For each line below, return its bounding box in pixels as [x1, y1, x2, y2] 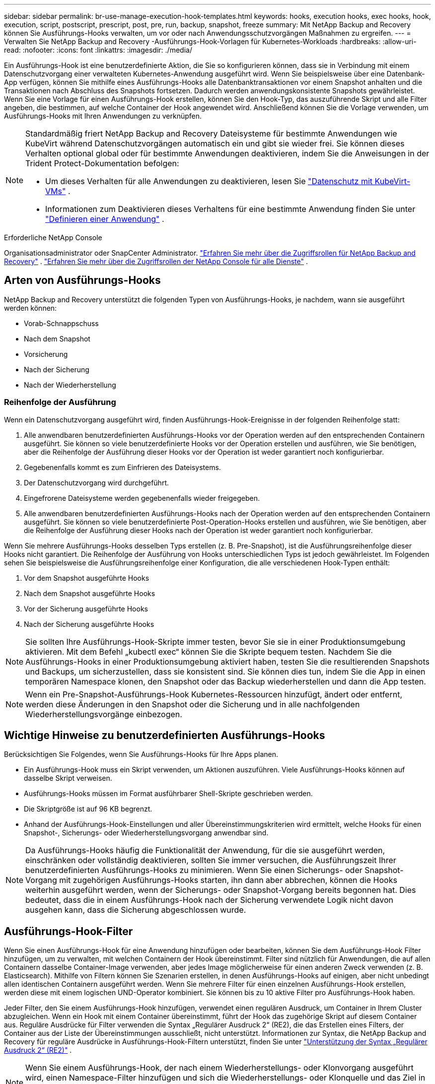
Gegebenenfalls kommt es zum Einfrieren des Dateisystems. [24, 463, 221, 472]
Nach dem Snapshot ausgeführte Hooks [24, 589, 155, 598]
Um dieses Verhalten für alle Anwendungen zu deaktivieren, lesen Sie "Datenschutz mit [45, 176, 373, 186]
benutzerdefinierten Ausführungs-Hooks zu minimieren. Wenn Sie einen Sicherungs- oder [25, 865, 362, 876]
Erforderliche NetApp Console [4, 233, 102, 242]
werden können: [4, 303, 57, 312]
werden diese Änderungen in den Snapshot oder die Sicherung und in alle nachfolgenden [25, 699, 360, 709]
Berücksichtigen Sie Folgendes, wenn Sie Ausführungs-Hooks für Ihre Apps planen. [4, 750, 278, 759]
